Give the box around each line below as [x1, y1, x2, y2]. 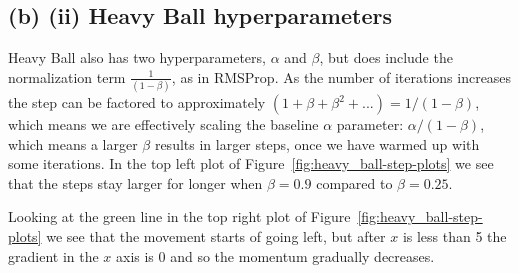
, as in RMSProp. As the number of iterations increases [171, 66, 512, 87]
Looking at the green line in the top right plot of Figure [8, 206, 351, 227]
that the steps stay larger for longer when [8, 172, 263, 193]
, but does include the [319, 47, 453, 68]
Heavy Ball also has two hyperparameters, [8, 47, 266, 68]
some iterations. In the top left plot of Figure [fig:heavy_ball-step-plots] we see [8, 153, 494, 174]
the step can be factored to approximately [8, 92, 266, 113]
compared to [316, 172, 393, 193]
